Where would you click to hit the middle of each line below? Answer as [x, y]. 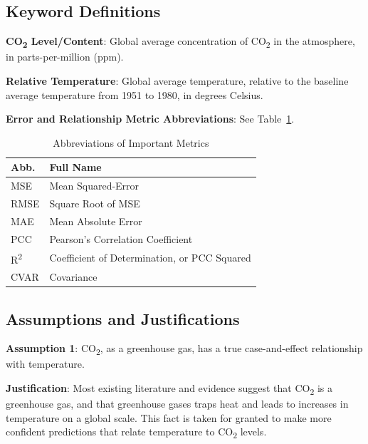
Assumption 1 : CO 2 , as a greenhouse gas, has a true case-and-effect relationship [184, 349]
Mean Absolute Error [96, 221]
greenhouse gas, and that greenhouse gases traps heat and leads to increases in [177, 404]
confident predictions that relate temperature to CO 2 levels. [136, 433]
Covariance [73, 277]
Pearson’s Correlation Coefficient [121, 238]
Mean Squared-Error [94, 186]
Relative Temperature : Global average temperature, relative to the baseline [177, 80]
